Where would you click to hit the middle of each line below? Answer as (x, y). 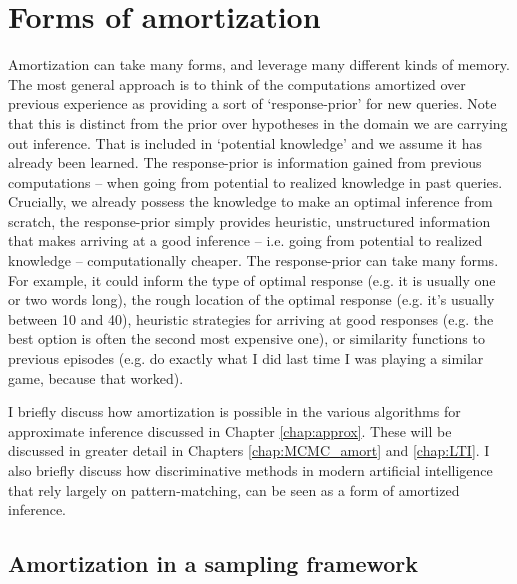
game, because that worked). (96, 377)
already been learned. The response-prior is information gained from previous (245, 162)
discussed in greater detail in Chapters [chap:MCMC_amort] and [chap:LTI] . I (249, 450)
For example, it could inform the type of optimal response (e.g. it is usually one (252, 279)
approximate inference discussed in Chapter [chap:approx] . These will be (230, 430)
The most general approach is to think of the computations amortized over (237, 83)
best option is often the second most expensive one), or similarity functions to (246, 338)
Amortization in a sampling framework (213, 563)
